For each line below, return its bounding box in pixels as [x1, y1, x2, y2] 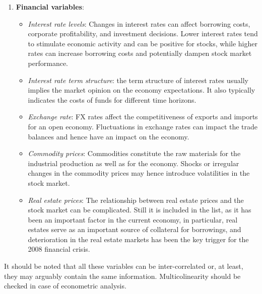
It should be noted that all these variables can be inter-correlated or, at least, [4, 261, 243, 271]
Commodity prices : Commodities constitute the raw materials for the [28, 148, 241, 159]
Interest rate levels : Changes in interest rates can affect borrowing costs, [28, 18, 250, 29]
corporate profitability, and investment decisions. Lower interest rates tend [28, 28, 258, 39]
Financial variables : [16, 2, 84, 12]
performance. [28, 57, 69, 68]
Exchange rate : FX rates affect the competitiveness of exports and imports [28, 111, 258, 122]
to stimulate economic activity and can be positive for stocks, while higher [28, 38, 257, 48]
